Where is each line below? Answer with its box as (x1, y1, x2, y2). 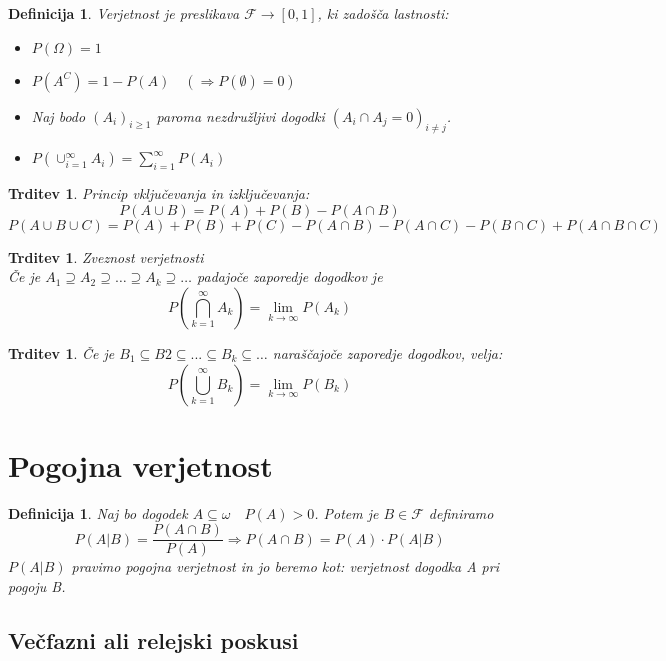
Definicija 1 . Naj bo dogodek (8, 502, 188, 523)
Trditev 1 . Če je (8, 342, 115, 363)
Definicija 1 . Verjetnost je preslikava (8, 3, 240, 23)
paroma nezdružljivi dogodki (156, 105, 325, 126)
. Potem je (314, 502, 379, 523)
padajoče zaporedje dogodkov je (197, 266, 383, 287)
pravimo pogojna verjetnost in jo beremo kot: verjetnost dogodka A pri (71, 556, 499, 577)
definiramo (428, 502, 494, 523)
